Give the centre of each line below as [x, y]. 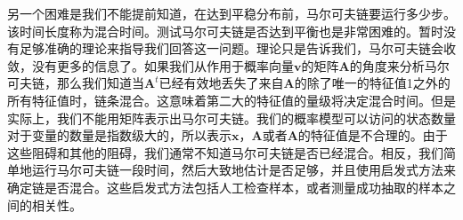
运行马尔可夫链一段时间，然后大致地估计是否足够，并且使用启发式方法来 [244, 170]
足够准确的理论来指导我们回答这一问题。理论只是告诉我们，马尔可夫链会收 [237, 48]
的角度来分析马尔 [399, 65]
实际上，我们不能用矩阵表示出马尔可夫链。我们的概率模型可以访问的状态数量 [231, 118]
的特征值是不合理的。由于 [373, 135]
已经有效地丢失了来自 [221, 83]
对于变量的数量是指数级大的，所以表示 [119, 135]
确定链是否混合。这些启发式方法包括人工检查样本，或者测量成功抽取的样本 [225, 187]
